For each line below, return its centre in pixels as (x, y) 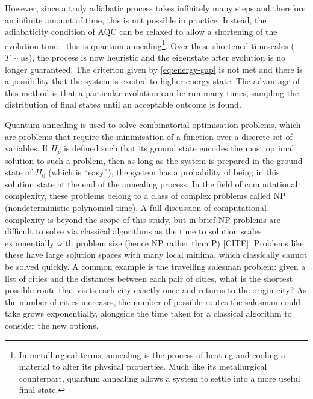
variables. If (26, 148)
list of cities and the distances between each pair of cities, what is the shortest (149, 278)
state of (19, 172)
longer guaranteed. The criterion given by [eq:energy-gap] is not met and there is (154, 69)
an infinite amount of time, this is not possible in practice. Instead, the (136, 20)
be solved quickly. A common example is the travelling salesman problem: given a (155, 266)
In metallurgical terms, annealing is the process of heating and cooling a (152, 354)
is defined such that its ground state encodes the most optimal (179, 148)
